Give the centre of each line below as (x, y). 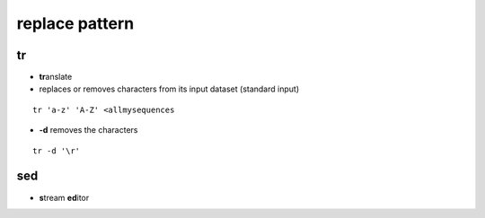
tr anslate (56, 77)
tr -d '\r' (57, 151)
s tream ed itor (64, 197)
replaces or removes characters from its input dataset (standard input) (169, 89)
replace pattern (75, 23)
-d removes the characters (88, 130)
